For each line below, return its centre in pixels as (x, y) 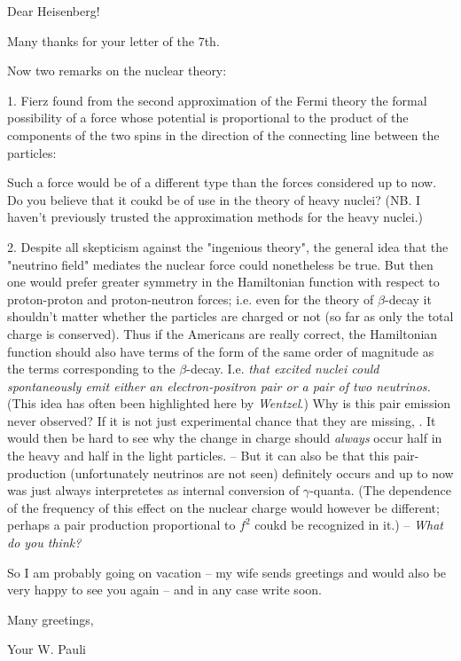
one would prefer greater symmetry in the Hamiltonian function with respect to (223, 282)
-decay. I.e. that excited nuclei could (283, 369)
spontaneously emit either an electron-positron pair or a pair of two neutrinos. (219, 386)
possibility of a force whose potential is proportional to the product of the (208, 118)
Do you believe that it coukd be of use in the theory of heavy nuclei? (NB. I (214, 199)
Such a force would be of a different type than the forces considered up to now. (222, 182)
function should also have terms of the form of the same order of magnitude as (221, 351)
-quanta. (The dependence (380, 490)
